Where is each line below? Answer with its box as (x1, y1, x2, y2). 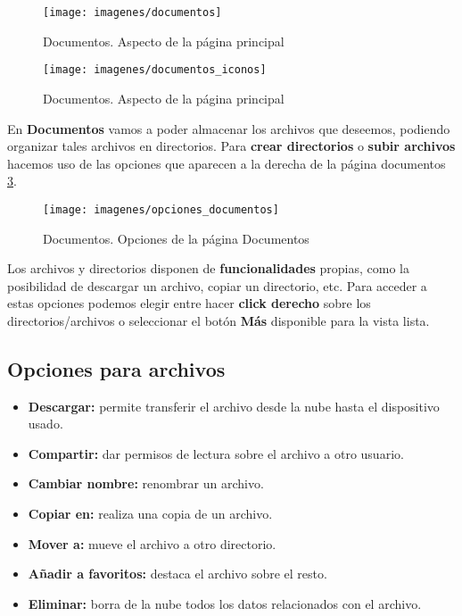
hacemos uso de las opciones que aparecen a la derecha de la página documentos (7, 154, 446, 172)
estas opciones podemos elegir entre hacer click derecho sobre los (7, 294, 371, 312)
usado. (28, 414, 63, 433)
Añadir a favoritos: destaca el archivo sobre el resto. (28, 564, 327, 583)
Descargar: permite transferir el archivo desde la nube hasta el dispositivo (28, 396, 440, 415)
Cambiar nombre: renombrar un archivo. (28, 474, 264, 493)
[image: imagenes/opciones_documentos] (43, 203, 279, 216)
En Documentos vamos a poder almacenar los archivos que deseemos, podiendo (7, 119, 450, 137)
